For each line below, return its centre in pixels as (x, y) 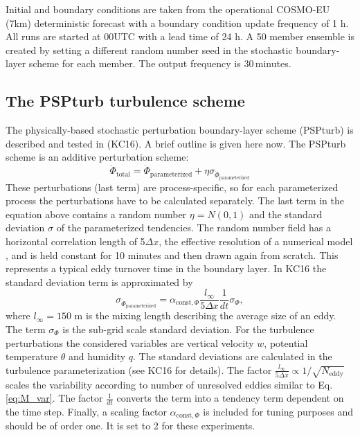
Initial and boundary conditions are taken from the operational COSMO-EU (168, 9)
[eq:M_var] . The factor (54, 398)
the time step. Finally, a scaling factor (86, 411)
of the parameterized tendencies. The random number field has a (193, 228)
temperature (32, 356)
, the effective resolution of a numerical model (256, 241)
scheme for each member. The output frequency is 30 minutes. (160, 63)
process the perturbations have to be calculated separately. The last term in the (175, 200)
